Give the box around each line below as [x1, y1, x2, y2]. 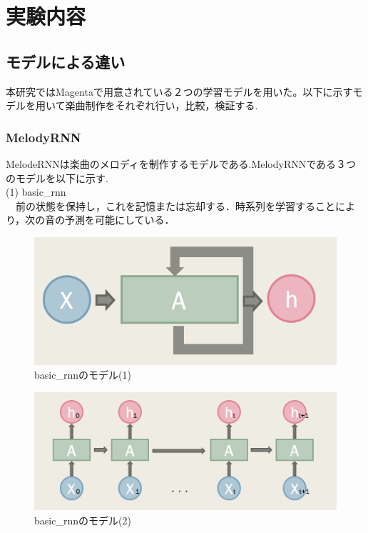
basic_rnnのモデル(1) [34, 367, 131, 382]
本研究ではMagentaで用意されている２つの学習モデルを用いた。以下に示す [6, 84, 353, 99]
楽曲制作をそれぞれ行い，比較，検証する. [65, 98, 258, 113]
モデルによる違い [6, 50, 126, 72]
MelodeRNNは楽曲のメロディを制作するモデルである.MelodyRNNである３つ [6, 156, 357, 171]
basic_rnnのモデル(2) [34, 513, 131, 528]
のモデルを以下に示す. [6, 170, 108, 185]
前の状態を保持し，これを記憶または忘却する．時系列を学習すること [15, 198, 335, 213]
